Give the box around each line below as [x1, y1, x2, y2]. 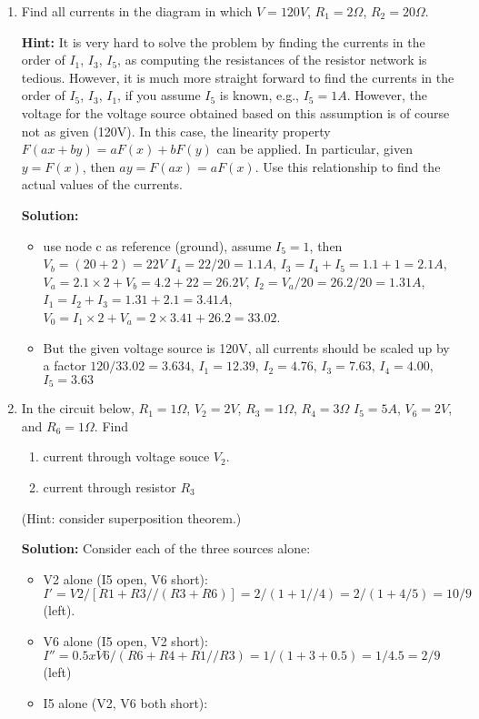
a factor [43, 356, 86, 375]
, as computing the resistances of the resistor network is [117, 50, 427, 69]
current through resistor [43, 477, 176, 496]
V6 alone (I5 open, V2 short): [43, 631, 208, 650]
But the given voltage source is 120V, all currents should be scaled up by [43, 338, 450, 357]
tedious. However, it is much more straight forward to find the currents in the [21, 67, 454, 86]
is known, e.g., [219, 86, 300, 105]
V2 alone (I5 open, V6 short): [43, 569, 208, 588]
